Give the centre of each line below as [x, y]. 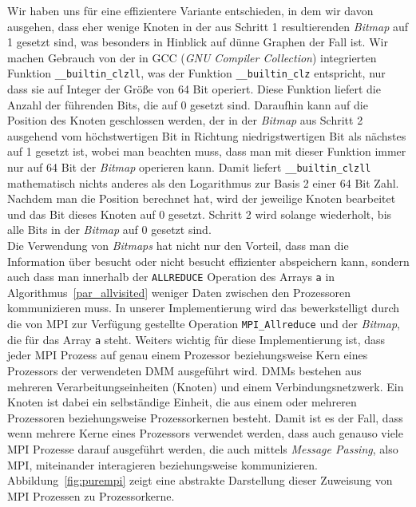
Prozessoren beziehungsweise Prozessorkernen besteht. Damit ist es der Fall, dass [205, 417]
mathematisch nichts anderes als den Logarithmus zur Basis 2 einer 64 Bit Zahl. [203, 182]
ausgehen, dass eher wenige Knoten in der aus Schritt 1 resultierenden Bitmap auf [208, 26]
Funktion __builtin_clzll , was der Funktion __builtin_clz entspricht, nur [196, 73]
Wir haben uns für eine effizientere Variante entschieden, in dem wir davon [190, 10]
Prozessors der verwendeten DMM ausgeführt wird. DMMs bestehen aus [184, 370]
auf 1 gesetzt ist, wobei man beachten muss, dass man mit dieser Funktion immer [207, 151]
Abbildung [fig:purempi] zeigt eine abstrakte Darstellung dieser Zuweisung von [200, 480]
